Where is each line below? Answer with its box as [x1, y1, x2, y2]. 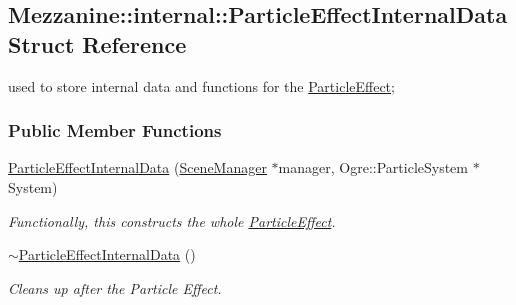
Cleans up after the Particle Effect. [8, 277, 222, 298]
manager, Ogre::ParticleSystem [278, 157, 469, 178]
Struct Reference [8, 28, 187, 59]
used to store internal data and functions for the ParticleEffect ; [8, 75, 395, 96]
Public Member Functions [8, 118, 222, 143]
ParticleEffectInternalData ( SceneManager [8, 157, 267, 178]
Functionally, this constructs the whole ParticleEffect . [8, 210, 336, 231]
